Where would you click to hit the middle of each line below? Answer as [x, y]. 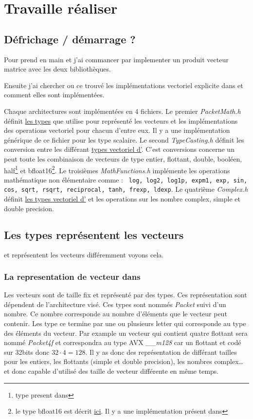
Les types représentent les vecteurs [94, 234]
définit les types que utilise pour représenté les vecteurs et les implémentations [121, 120]
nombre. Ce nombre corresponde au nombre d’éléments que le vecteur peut [116, 314]
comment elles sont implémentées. [54, 95]
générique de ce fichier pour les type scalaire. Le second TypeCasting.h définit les [124, 139]
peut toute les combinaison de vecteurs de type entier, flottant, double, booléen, [123, 158]
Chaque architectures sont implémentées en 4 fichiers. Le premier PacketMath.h [122, 111]
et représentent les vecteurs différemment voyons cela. [84, 255]
